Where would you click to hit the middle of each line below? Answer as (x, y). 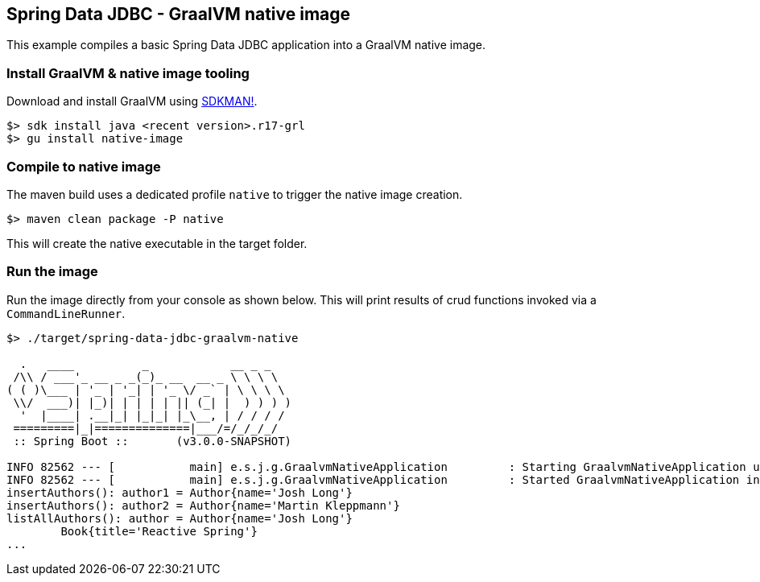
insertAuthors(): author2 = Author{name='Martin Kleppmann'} (203, 505)
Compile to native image (84, 166)
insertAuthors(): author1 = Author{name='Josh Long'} (180, 492)
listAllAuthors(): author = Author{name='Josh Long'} (180, 518)
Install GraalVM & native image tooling (128, 73)
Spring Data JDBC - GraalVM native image (179, 14)
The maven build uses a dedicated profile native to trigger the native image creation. (235, 194)
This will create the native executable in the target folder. (157, 243)
